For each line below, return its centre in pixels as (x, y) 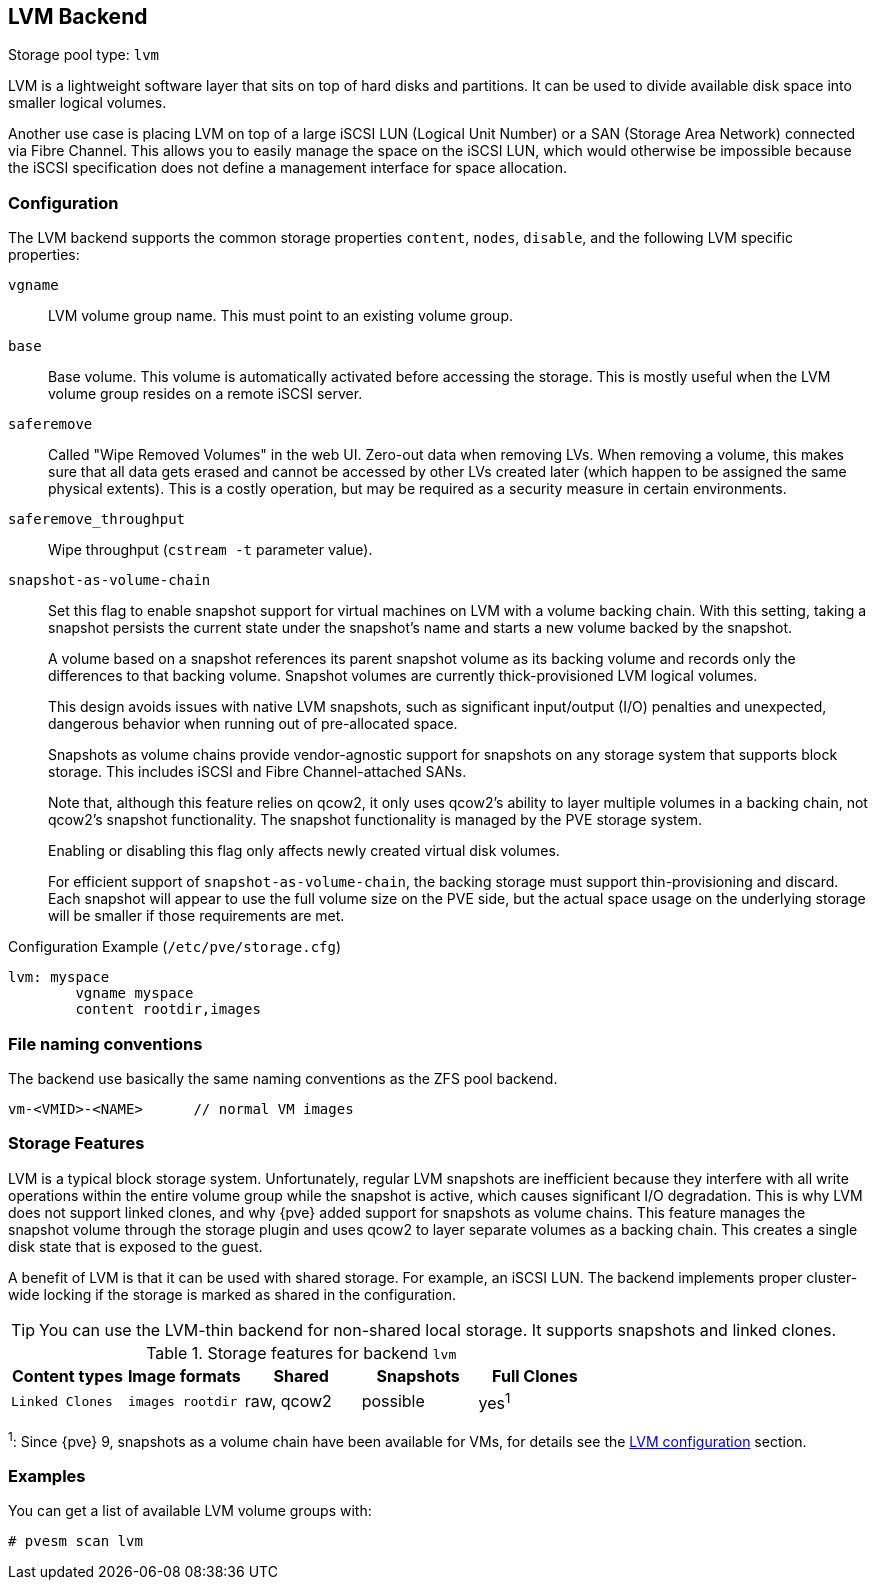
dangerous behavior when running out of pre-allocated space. (253, 724)
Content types (67, 1375)
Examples (47, 1476)
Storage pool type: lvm (84, 55)
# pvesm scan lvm (75, 1541)
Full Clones (535, 1375)
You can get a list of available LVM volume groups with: (190, 1511)
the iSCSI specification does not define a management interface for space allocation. (288, 168)
